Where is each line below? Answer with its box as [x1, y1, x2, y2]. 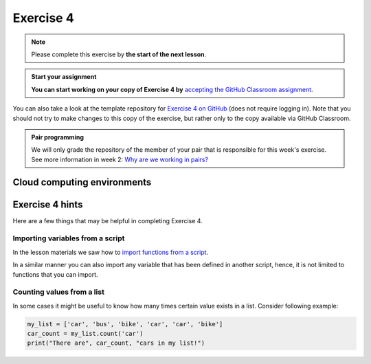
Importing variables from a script [12, 234, 125, 243]
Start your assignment [31, 73, 97, 81]
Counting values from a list [12, 287, 104, 297]
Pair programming [31, 133, 84, 141]
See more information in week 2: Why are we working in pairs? [31, 155, 209, 163]
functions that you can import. [12, 270, 99, 278]
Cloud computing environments [12, 177, 152, 188]
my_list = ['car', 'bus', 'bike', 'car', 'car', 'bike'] [27, 320, 223, 328]
